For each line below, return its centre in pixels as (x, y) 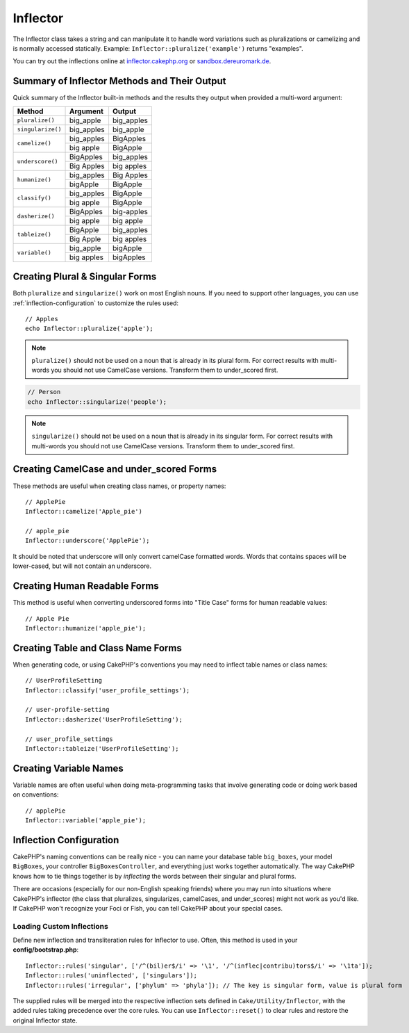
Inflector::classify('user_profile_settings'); (108, 690)
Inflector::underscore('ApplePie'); (87, 541)
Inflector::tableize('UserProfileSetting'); (102, 748)
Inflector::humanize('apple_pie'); (86, 628)
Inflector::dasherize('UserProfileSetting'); (104, 719)
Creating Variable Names (68, 768)
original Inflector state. (45, 1020)
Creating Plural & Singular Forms (85, 277)
